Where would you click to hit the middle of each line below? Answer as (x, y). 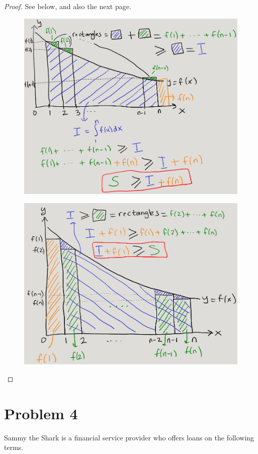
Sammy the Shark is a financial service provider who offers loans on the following (129, 437)
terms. (14, 447)
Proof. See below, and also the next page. (68, 6)
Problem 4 (41, 413)
